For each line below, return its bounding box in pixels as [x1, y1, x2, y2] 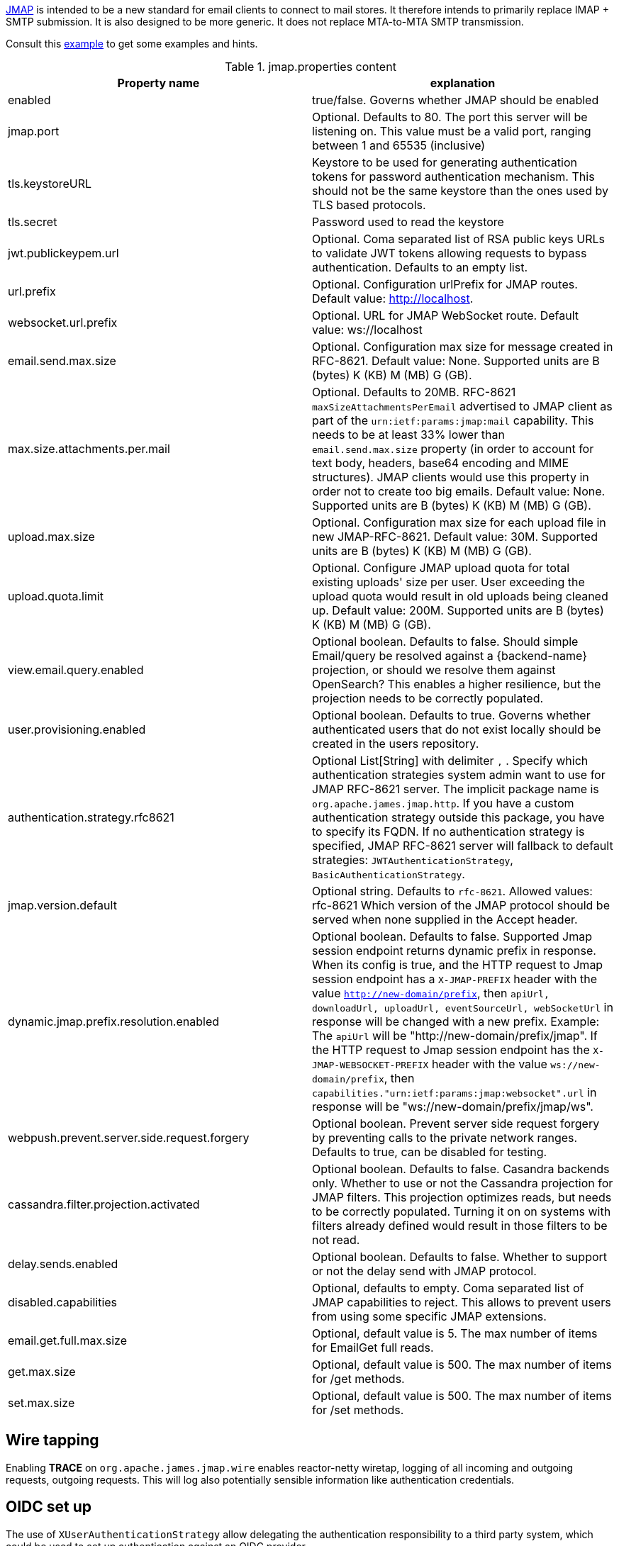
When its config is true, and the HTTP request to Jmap [312, 958, 603, 972]
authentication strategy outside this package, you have [312, 810, 605, 824]
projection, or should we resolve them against [312, 663, 556, 677]
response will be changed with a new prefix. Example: [312, 1014, 600, 1029]
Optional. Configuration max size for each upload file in [312, 515, 606, 530]
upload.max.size [8, 530, 95, 544]
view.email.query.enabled [8, 663, 144, 677]
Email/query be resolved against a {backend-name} [312, 649, 587, 663]
